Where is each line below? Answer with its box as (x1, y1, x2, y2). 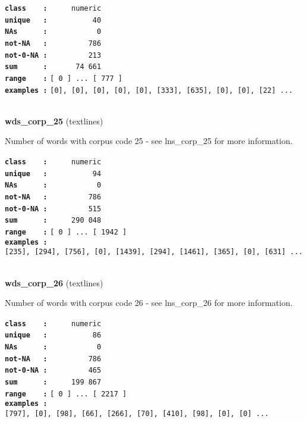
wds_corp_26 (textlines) (5, 276, 103, 289)
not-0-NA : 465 (5, 366, 102, 375)
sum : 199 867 (5, 378, 102, 386)
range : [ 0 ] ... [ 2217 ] (5, 389, 127, 398)
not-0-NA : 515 (5, 204, 102, 213)
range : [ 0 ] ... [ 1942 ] (5, 227, 127, 236)
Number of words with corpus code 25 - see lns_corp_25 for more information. (5, 135, 293, 147)
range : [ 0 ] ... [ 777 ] (5, 74, 123, 83)
